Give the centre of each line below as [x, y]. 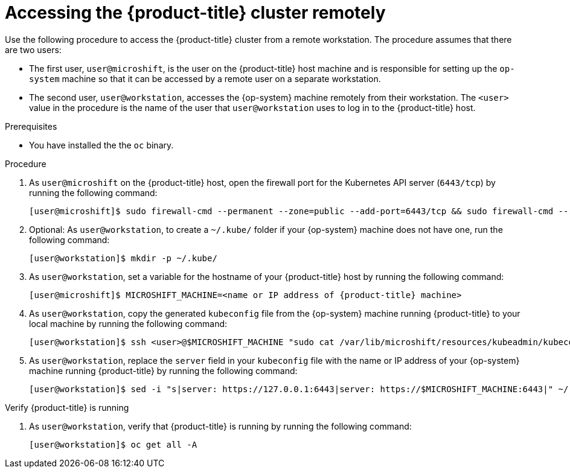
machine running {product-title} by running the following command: [163, 370]
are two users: [33, 49]
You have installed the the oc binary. [101, 145]
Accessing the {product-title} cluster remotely [195, 13]
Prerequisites [31, 126]
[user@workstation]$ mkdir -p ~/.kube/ [123, 258]
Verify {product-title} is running [67, 407]
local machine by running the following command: [128, 323]
